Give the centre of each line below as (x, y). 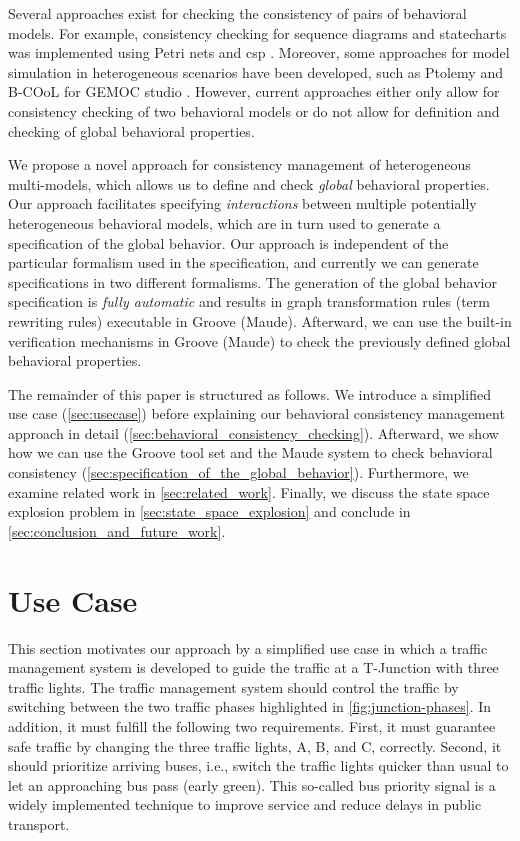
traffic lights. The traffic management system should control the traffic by (233, 686)
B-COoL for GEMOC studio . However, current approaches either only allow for (254, 91)
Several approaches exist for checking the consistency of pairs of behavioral (237, 13)
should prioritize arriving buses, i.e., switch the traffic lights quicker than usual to (258, 765)
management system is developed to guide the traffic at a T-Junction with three (253, 667)
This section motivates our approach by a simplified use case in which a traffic (248, 647)
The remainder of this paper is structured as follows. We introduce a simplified (249, 393)
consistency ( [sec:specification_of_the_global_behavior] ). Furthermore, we (238, 472)
